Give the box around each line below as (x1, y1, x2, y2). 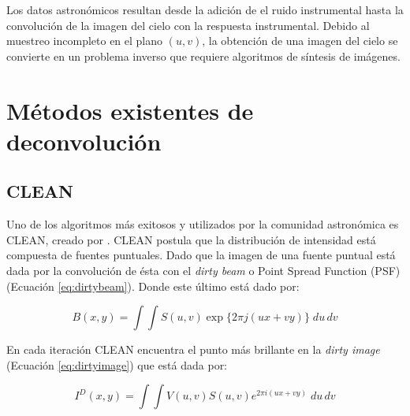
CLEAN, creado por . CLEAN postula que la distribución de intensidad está (6, 231, 376, 247)
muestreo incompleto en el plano (6, 32, 163, 49)
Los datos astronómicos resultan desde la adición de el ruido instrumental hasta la (6, 2, 404, 17)
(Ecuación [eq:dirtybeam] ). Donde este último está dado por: (6, 277, 300, 294)
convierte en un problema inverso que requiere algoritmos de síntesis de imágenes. (6, 47, 401, 64)
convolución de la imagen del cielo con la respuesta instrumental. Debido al (6, 17, 370, 33)
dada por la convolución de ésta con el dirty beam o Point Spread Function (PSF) (6, 262, 401, 278)
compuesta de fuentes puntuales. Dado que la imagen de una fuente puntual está (6, 247, 396, 263)
